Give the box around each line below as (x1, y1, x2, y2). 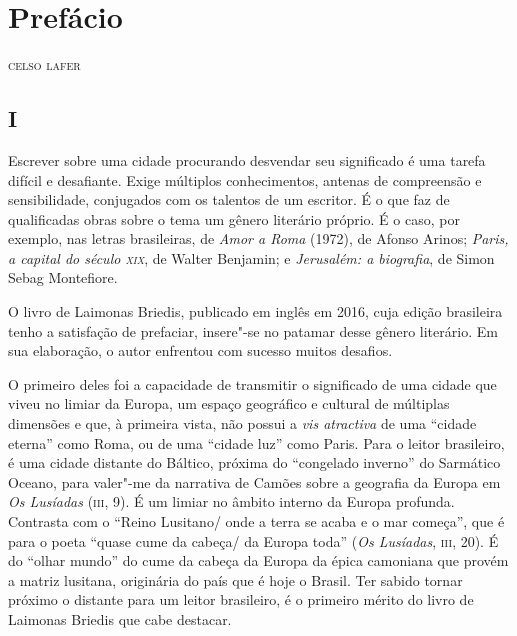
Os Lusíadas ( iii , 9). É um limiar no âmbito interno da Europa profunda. (8, 491, 455, 512)
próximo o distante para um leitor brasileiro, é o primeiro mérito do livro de (8, 589, 474, 610)
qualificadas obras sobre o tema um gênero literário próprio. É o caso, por (8, 208, 460, 229)
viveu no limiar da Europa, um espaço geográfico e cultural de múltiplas (8, 393, 450, 414)
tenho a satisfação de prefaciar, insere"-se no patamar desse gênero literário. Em (8, 320, 498, 341)
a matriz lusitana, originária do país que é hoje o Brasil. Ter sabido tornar (8, 569, 463, 590)
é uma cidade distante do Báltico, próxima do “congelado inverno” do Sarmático (8, 452, 501, 473)
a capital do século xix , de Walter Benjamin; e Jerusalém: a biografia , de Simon (8, 247, 495, 268)
